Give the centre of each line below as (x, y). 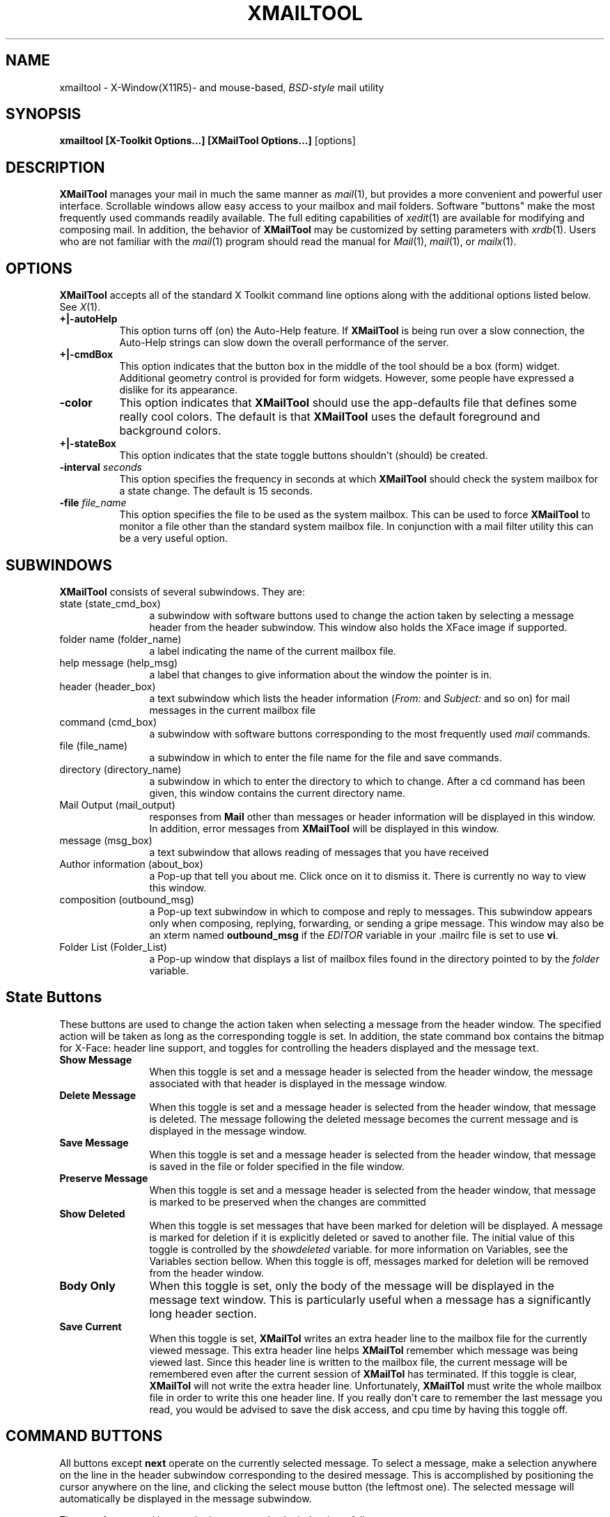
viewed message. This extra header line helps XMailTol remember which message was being (364, 1350)
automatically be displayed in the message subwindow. (186, 1498)
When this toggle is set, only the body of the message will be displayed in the (352, 1285)
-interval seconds (101, 467)
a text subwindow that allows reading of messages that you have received (319, 852)
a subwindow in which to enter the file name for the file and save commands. (326, 757)
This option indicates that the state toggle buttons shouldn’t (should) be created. (304, 456)
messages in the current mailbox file (233, 710)
